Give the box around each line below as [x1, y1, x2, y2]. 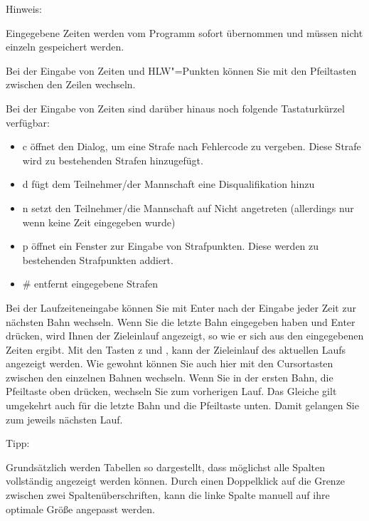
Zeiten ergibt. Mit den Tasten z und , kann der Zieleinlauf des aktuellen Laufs [6, 342, 346, 357]
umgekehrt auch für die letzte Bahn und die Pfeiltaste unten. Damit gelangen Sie [6, 398, 359, 413]
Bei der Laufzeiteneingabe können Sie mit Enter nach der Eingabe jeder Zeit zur [6, 300, 356, 315]
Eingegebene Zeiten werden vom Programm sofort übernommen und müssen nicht [6, 25, 363, 40]
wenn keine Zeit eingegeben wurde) [22, 214, 176, 229]
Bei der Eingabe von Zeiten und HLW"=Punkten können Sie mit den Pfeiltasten [6, 63, 357, 78]
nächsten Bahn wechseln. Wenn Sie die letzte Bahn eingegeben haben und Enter [6, 314, 355, 329]
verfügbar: [6, 115, 50, 130]
